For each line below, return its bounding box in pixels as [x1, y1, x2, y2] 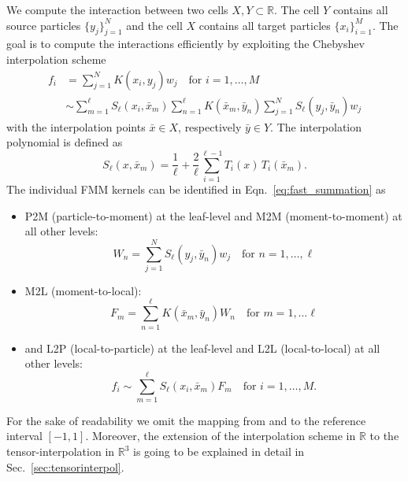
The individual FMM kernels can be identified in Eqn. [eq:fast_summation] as [6, 180, 386, 197]
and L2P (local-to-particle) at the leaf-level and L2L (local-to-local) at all [24, 339, 380, 356]
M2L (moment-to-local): [24, 282, 142, 298]
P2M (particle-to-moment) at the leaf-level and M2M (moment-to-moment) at [24, 207, 402, 224]
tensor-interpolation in [6, 443, 115, 460]
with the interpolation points [6, 118, 146, 135]
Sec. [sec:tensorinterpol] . [6, 458, 124, 475]
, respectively [178, 118, 242, 135]
